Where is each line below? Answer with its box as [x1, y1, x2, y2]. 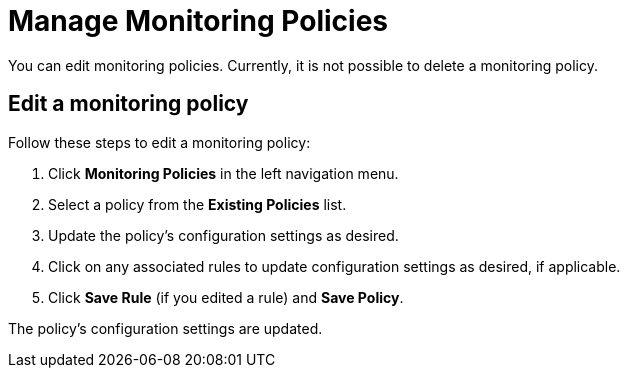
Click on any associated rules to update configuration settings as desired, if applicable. [48, 257, 621, 275]
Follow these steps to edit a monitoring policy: [8, 133, 311, 151]
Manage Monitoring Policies [8, 4, 389, 38]
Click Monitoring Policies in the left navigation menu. [48, 164, 399, 182]
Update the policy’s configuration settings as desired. [48, 226, 399, 244]
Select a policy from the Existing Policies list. [48, 195, 347, 213]
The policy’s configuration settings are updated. [8, 319, 323, 337]
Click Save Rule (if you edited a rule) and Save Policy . [48, 288, 404, 306]
